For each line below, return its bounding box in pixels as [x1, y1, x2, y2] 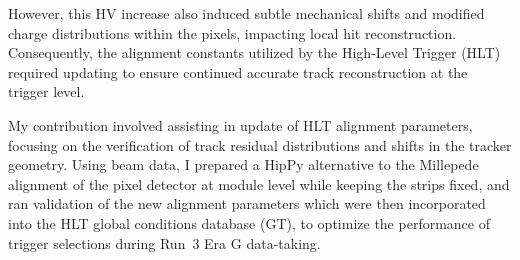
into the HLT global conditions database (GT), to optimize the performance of [8, 212, 490, 233]
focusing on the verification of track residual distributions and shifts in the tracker [8, 134, 512, 155]
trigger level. [8, 81, 85, 102]
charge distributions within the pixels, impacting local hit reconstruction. [8, 22, 457, 43]
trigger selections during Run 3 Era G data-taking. [8, 232, 321, 253]
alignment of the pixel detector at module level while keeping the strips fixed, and [8, 173, 510, 194]
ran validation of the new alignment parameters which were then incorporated [8, 193, 486, 214]
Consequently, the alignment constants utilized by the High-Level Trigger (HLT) [8, 42, 501, 63]
